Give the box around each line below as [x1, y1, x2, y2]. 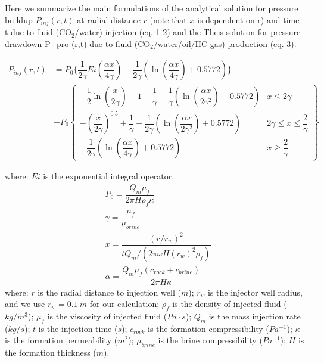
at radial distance [77, 13, 141, 26]
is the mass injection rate [208, 309, 301, 322]
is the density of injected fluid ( [172, 297, 287, 310]
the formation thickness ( [5, 346, 96, 359]
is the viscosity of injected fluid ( [47, 309, 167, 322]
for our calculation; [89, 297, 160, 310]
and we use [5, 297, 45, 310]
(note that [149, 13, 187, 26]
